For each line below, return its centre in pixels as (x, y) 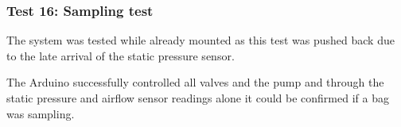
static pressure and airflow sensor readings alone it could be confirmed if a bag (198, 98)
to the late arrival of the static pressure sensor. (121, 55)
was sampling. (41, 113)
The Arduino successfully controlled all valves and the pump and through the (195, 82)
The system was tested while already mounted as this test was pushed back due (200, 40)
